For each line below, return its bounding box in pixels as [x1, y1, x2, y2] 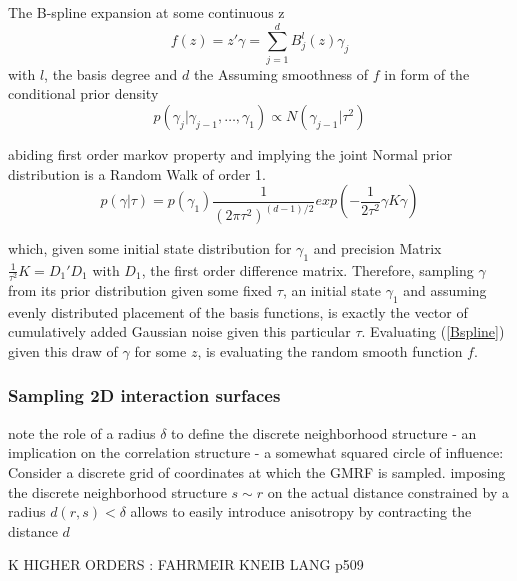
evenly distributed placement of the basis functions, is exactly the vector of [8, 301, 468, 322]
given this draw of [8, 340, 118, 361]
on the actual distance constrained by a [267, 481, 510, 502]
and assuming [403, 279, 487, 300]
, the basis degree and [44, 63, 178, 84]
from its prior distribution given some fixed [8, 279, 273, 300]
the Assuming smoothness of [193, 63, 369, 84]
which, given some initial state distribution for [8, 238, 292, 259]
